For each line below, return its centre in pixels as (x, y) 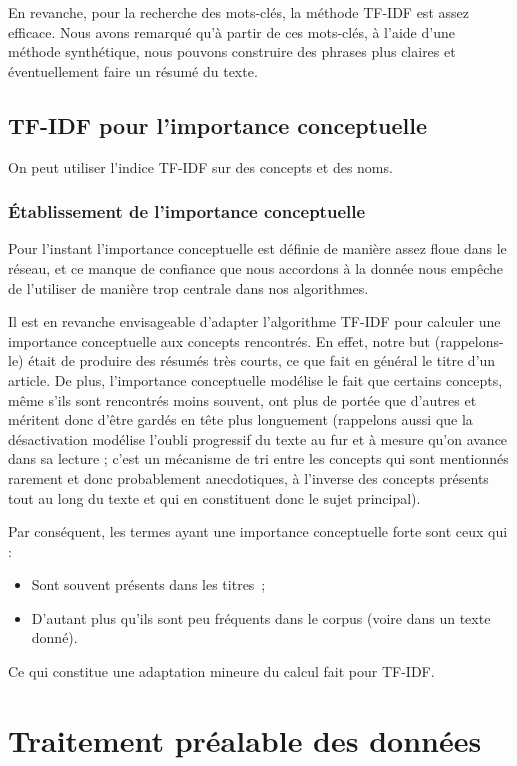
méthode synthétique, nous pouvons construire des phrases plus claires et (232, 51)
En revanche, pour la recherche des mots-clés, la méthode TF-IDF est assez (238, 12)
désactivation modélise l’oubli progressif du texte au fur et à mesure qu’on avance (258, 438)
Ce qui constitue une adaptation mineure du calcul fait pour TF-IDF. (221, 671)
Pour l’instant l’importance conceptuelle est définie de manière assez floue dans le (257, 248)
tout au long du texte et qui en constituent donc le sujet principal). (214, 497)
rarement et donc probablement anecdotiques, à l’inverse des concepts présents (248, 477)
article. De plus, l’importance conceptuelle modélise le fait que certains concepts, (255, 379)
